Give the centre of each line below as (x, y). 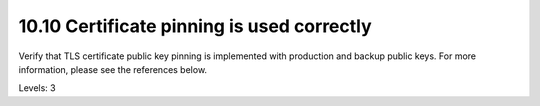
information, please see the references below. (113, 69)
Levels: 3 (37, 88)
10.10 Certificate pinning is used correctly (195, 26)
